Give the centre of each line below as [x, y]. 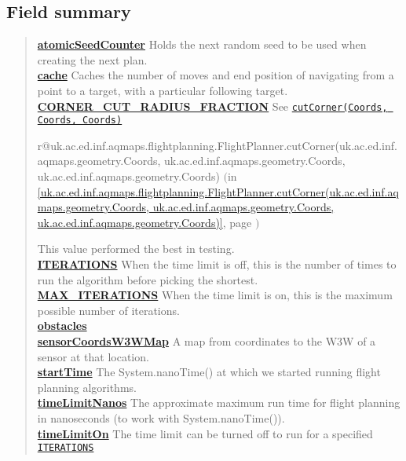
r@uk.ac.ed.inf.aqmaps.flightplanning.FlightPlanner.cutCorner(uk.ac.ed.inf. [217, 145]
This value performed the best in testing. [136, 249]
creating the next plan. [92, 59]
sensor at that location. [93, 356]
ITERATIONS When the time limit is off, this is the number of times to [217, 264]
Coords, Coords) [80, 121]
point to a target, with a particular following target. [163, 90]
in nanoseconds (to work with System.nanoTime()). [161, 417]
